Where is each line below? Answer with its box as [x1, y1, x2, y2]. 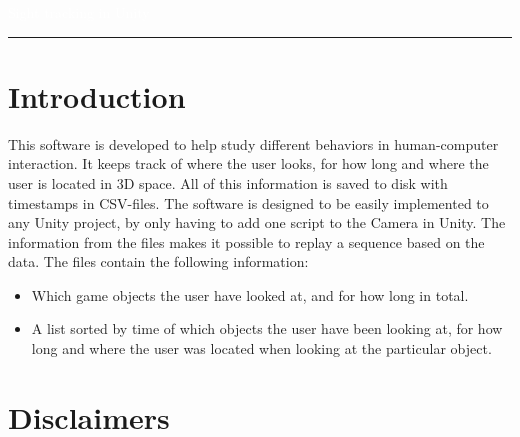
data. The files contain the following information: [8, 251, 309, 272]
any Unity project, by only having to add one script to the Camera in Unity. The [8, 212, 506, 233]
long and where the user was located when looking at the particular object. [31, 338, 492, 359]
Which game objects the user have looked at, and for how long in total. [31, 284, 469, 305]
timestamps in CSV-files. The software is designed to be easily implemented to [8, 192, 489, 213]
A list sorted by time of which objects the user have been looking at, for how [31, 318, 503, 339]
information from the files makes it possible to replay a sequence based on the [8, 231, 485, 252]
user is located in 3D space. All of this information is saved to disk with [8, 172, 448, 193]
